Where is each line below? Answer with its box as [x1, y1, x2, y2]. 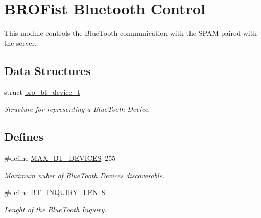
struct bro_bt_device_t [4, 86, 80, 97]
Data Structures [4, 62, 91, 78]
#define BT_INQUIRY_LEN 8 [4, 187, 105, 198]
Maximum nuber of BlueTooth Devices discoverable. [4, 169, 165, 180]
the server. [4, 37, 37, 48]
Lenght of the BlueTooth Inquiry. [4, 204, 107, 214]
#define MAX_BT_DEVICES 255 [4, 152, 116, 163]
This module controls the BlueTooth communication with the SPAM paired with [4, 28, 257, 38]
